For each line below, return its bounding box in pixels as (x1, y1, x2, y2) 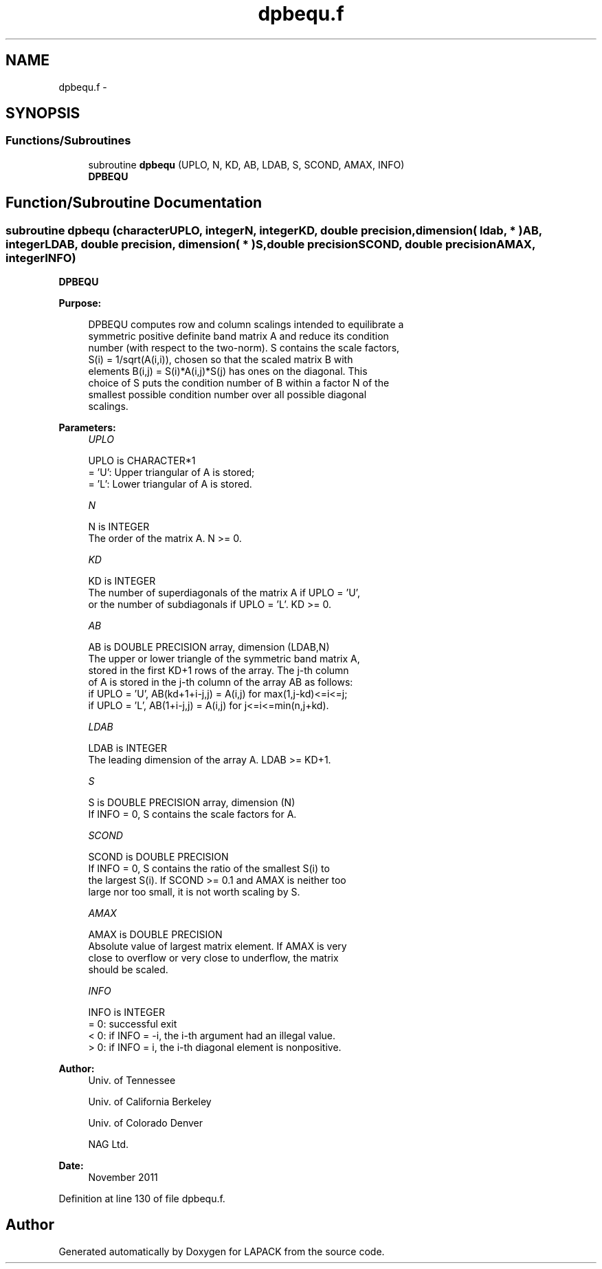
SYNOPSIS (5, 105, 80, 122)
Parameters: (58, 422, 116, 434)
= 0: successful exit (88, 1018, 177, 1030)
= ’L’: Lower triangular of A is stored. (88, 478, 252, 490)
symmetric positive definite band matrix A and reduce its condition (88, 330, 389, 343)
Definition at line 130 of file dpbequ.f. (58, 1193, 225, 1205)
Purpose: (58, 297, 102, 310)
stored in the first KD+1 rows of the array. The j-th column (88, 664, 349, 677)
